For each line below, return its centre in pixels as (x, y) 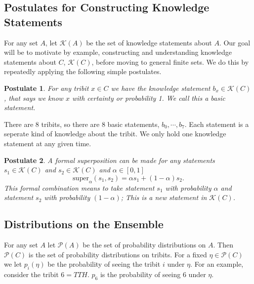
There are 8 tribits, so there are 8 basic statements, (82, 124)
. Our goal (235, 42)
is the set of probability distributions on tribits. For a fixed (118, 254)
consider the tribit (31, 274)
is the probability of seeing (140, 274)
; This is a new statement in (164, 197)
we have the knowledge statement (161, 88)
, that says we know (34, 98)
